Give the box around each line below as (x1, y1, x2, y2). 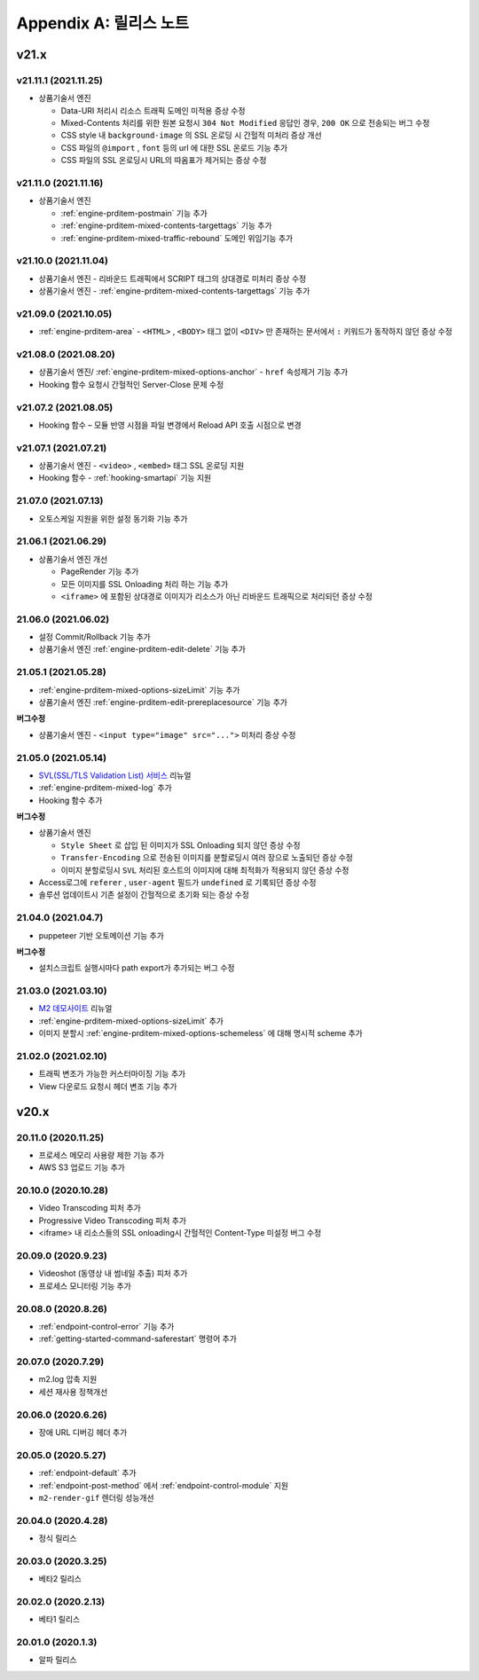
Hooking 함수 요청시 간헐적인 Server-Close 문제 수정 (38, 379, 224, 389)
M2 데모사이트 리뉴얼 (38, 1003, 113, 1014)
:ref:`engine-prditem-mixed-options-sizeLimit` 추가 (38, 1016, 224, 1026)
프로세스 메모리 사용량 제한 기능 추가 (38, 1150, 164, 1160)
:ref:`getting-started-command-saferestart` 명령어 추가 (38, 1333, 237, 1344)
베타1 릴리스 (38, 1614, 81, 1625)
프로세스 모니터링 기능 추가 (38, 1280, 132, 1291)
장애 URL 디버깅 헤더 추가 (38, 1426, 128, 1437)
